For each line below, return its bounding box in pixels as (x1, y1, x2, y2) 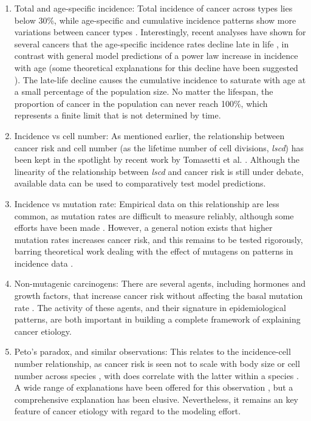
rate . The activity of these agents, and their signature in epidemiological (14, 301, 286, 313)
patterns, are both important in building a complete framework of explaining (14, 313, 301, 326)
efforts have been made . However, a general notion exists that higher (14, 221, 273, 234)
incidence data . (14, 256, 73, 269)
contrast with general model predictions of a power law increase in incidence (14, 49, 298, 62)
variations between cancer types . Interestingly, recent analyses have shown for (14, 26, 306, 38)
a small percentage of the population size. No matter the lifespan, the (14, 85, 273, 98)
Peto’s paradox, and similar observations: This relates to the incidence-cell (14, 345, 291, 358)
